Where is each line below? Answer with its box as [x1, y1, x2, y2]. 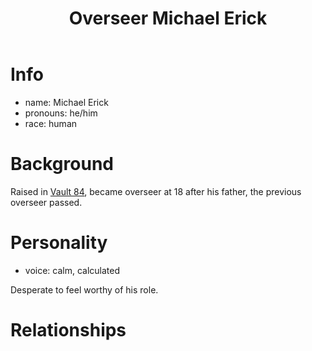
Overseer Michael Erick [68, 7, 268, 30]
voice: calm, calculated [24, 264, 121, 276]
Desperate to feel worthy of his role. [10, 283, 159, 296]
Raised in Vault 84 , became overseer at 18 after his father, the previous [10, 185, 302, 197]
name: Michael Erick [24, 96, 109, 108]
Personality [10, 232, 108, 254]
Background [10, 153, 114, 176]
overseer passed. [10, 196, 83, 208]
